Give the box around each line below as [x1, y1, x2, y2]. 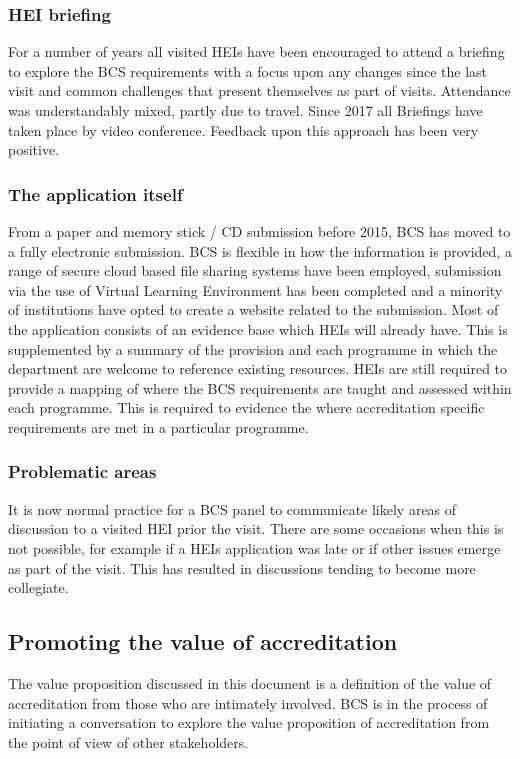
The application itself [8, 181, 183, 206]
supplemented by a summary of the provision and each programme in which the [8, 338, 498, 359]
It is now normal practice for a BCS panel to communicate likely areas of [8, 498, 457, 519]
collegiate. [8, 577, 69, 598]
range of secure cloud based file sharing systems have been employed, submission [8, 260, 502, 281]
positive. [8, 139, 60, 160]
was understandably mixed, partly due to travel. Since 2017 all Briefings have [8, 100, 483, 120]
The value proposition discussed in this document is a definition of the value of [8, 672, 492, 693]
